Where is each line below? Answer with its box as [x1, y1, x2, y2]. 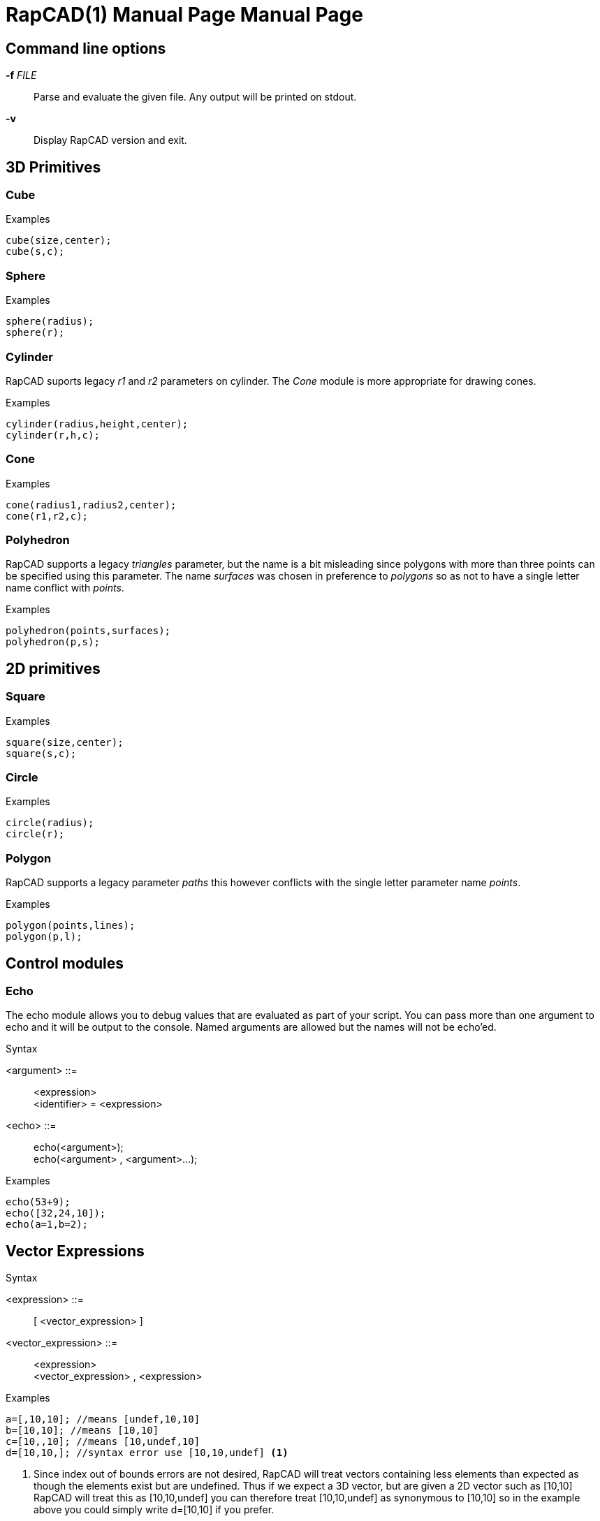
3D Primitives [6, 158, 101, 176]
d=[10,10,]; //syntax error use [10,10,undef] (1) [6, 1447, 288, 1459]
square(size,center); [6, 736, 124, 748]
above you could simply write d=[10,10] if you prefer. [34, 1504, 275, 1516]
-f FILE [6, 69, 37, 82]
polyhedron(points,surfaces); [6, 625, 171, 637]
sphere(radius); [6, 316, 94, 328]
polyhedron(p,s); [6, 636, 100, 648]
